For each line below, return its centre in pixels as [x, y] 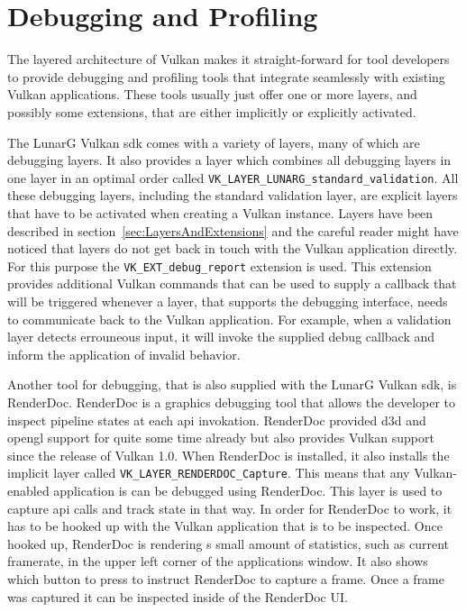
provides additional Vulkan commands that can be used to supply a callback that [232, 283]
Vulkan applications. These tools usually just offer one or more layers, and [212, 94]
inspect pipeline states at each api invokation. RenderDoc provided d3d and [217, 420]
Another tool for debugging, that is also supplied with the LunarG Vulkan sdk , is [232, 384]
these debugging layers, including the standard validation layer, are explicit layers [233, 195]
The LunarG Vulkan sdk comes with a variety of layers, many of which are [214, 142]
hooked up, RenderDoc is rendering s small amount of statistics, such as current [228, 543]
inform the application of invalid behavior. [124, 354]
